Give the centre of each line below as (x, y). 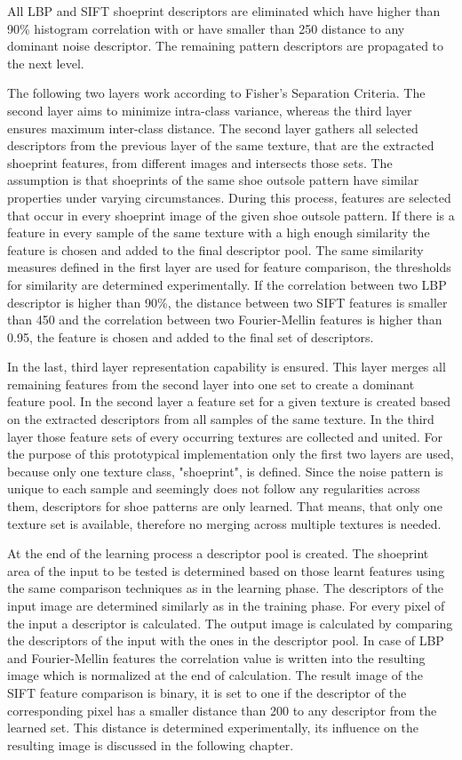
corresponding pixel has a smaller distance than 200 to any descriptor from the (222, 710)
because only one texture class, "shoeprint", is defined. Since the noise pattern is (225, 471)
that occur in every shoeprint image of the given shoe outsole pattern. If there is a (231, 215)
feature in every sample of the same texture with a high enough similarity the (219, 232)
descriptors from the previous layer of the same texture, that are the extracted (221, 145)
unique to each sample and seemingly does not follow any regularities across (214, 488)
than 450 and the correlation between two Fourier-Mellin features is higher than (225, 320)
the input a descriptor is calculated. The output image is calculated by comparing (230, 623)
